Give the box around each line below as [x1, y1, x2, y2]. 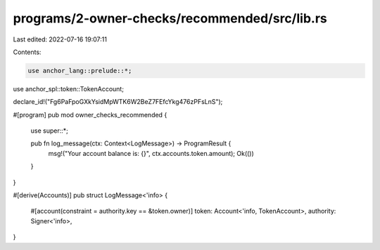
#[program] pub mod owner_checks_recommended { [13, 110, 167, 119]
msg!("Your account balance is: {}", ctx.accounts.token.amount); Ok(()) [48, 149, 255, 157]
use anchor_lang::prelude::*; [27, 67, 132, 74]
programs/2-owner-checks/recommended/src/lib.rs [13, 11, 327, 26]
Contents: [13, 48, 42, 56]
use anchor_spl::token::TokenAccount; [13, 84, 125, 93]
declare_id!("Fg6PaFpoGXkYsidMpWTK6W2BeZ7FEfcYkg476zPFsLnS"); [13, 98, 223, 106]
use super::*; [30, 126, 68, 135]
